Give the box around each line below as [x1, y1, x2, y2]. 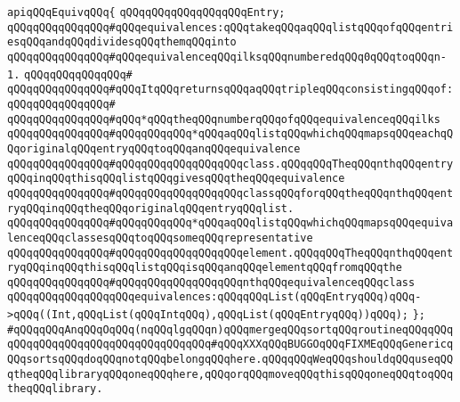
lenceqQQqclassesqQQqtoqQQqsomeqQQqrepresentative [7, 231, 313, 244]
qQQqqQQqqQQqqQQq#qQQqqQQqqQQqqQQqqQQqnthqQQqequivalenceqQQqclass [7, 275, 416, 289]
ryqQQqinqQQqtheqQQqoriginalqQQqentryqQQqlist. [7, 201, 295, 215]
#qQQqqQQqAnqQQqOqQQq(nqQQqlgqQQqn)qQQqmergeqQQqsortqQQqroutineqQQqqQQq [7, 323, 454, 336]
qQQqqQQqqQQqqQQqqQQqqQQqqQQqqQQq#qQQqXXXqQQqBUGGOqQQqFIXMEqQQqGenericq [7, 338, 454, 351]
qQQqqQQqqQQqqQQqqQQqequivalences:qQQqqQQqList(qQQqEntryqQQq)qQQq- [7, 291, 422, 304]
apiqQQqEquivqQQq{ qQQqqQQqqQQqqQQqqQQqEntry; [7, 6, 286, 19]
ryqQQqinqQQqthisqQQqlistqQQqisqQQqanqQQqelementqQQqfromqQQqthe [7, 261, 402, 275]
